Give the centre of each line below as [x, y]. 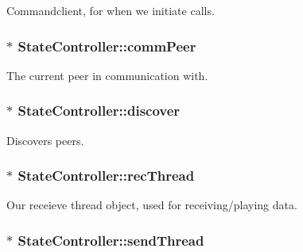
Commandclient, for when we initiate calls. [111, 10]
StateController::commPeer [107, 46]
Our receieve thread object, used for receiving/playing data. [152, 205]
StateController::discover [99, 111]
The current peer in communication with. [107, 75]
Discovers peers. [45, 140]
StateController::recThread [106, 176]
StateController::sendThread [111, 240]
